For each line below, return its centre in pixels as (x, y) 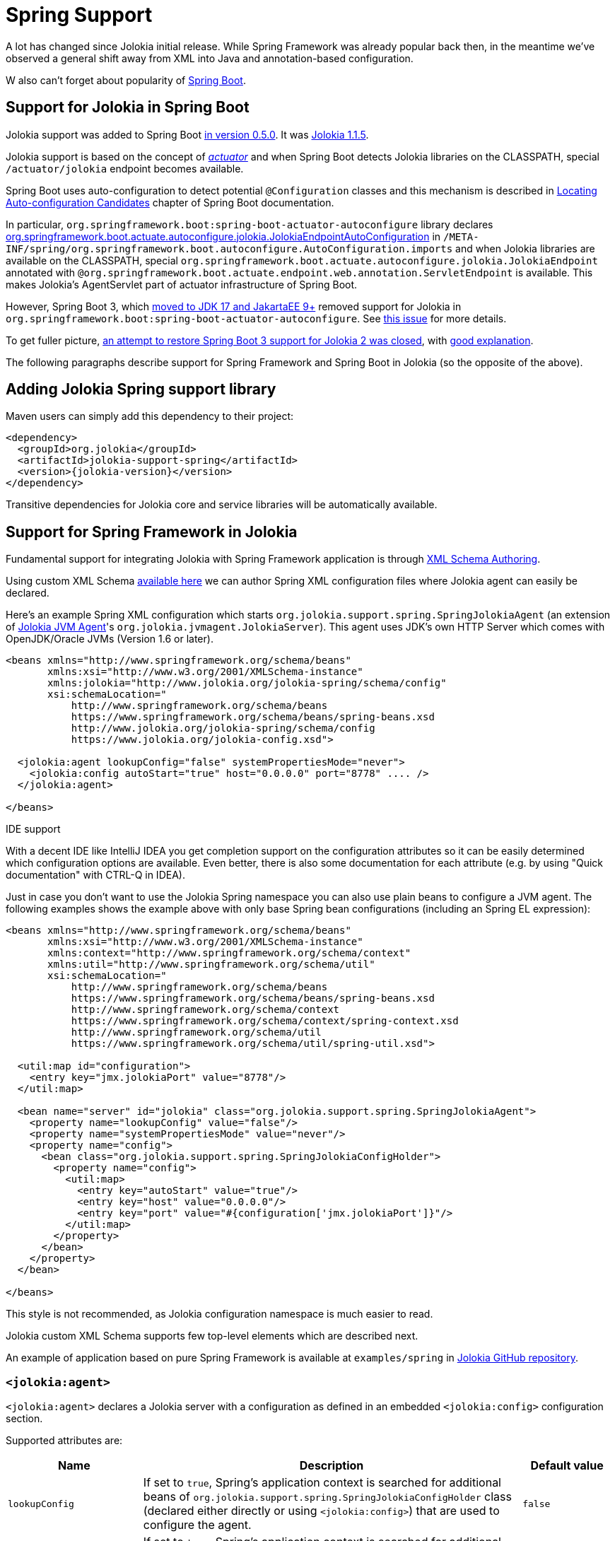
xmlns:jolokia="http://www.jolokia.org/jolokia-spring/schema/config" (247, 683)
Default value (567, 1466)
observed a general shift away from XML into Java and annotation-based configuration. (210, 58)
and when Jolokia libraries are (525, 248)
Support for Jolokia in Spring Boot (128, 107)
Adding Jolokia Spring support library (141, 389)
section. (24, 1419)
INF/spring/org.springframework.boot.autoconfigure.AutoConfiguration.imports (229, 248)
